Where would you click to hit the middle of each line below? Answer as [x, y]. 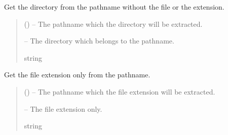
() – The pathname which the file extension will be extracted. [120, 91]
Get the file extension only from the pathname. [77, 75]
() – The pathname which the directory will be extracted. [113, 24]
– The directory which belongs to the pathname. [99, 41]
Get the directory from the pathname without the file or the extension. [114, 7]
